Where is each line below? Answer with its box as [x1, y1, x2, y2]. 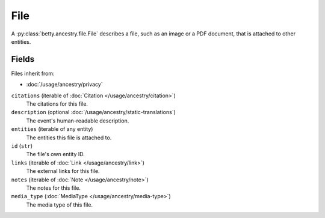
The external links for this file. [26, 168, 100, 175]
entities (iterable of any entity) [11, 126, 93, 133]
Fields [11, 54, 35, 64]
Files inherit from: [11, 70, 55, 77]
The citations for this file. [26, 100, 88, 107]
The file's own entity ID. [26, 151, 85, 158]
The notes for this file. [26, 184, 81, 192]
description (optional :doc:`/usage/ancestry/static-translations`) [11, 109, 176, 116]
